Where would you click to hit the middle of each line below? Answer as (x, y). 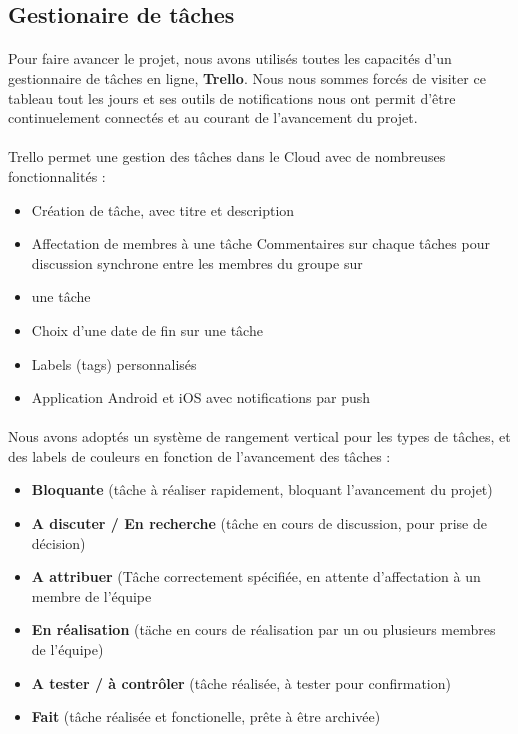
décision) (58, 542)
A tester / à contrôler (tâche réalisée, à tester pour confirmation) (241, 682)
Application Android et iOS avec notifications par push (201, 397)
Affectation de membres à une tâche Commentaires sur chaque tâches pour (260, 243)
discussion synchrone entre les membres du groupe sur (197, 262)
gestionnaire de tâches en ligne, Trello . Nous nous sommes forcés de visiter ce (247, 77)
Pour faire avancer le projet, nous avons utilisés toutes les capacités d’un (230, 58)
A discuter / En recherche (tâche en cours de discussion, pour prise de (259, 523)
